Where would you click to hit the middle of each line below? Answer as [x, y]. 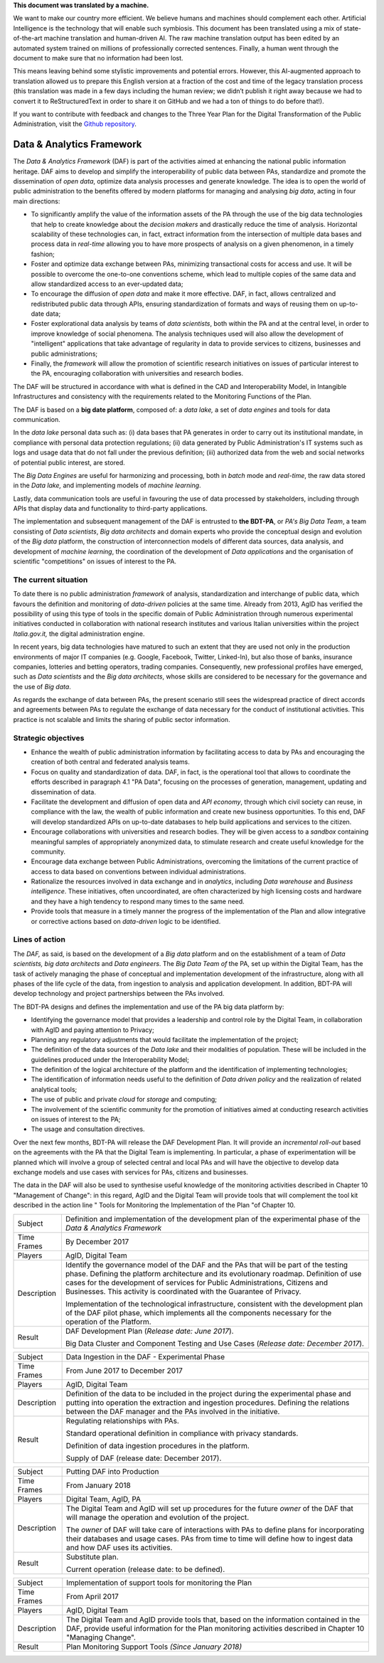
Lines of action [39, 940]
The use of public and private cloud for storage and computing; [124, 1100]
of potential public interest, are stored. [69, 462]
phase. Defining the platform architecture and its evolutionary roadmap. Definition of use [213, 1273]
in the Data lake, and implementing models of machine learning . [107, 485]
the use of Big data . [42, 686]
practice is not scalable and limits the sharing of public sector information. [122, 719]
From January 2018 [98, 1485]
